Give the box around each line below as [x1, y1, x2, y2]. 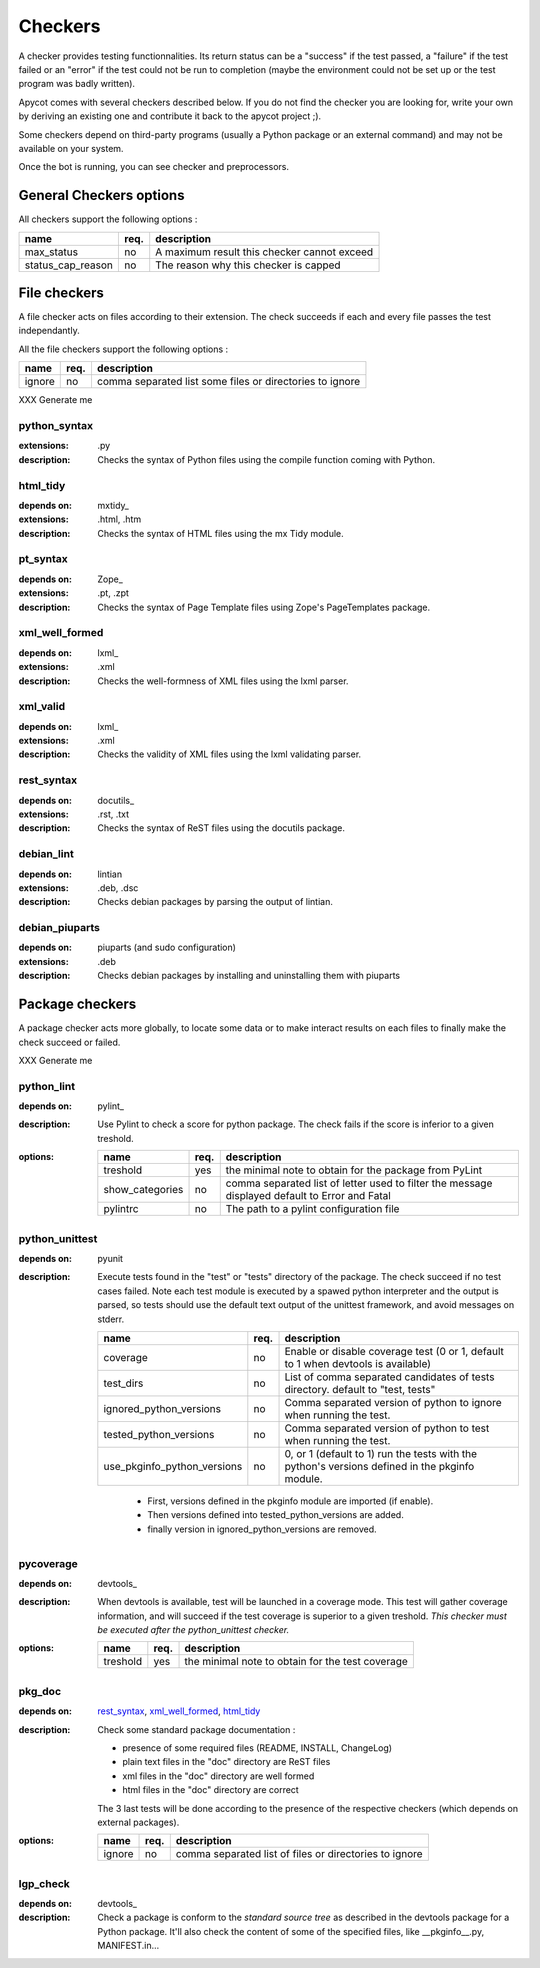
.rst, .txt [97, 808, 130, 820]
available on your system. [18, 142, 124, 154]
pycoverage [18, 1556, 79, 1570]
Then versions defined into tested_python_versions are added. [147, 1509, 404, 1521]
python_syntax [18, 419, 94, 433]
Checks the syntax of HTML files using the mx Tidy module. [97, 527, 344, 539]
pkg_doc [18, 1684, 62, 1698]
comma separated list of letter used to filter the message [225, 1176, 493, 1190]
